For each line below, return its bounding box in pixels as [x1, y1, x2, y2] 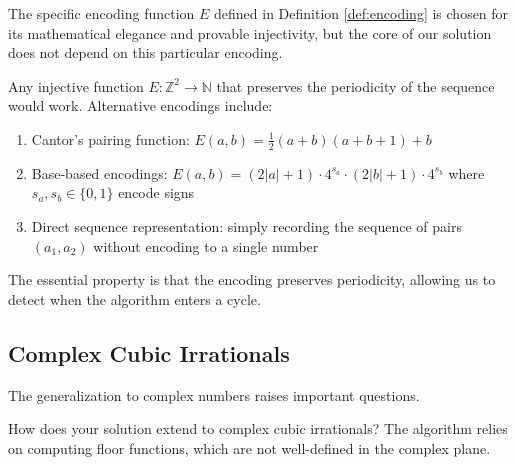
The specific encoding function [8, 3, 195, 23]
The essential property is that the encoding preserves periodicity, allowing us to [8, 269, 496, 290]
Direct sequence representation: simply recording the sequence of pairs [31, 215, 462, 236]
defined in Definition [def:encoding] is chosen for [214, 3, 509, 23]
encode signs [118, 182, 195, 203]
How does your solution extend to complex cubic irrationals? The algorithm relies [8, 418, 508, 439]
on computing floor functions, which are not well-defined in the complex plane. [8, 437, 491, 458]
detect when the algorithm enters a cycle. [8, 288, 261, 309]
